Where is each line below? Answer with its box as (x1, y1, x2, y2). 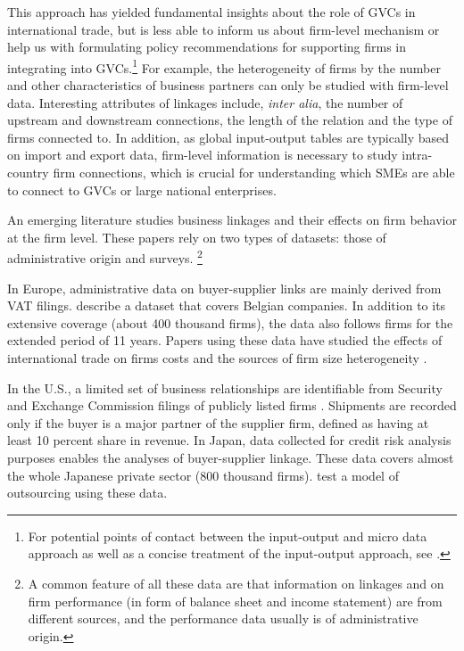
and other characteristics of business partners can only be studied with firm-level (7, 76, 449, 95)
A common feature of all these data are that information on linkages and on (28, 573, 444, 592)
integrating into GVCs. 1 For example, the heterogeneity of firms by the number (7, 55, 441, 77)
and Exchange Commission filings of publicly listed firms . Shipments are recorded (7, 396, 457, 415)
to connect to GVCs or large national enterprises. (7, 180, 277, 199)
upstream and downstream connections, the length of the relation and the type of (7, 111, 452, 129)
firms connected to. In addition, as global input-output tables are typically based (7, 128, 450, 146)
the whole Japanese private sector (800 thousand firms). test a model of (7, 466, 399, 484)
